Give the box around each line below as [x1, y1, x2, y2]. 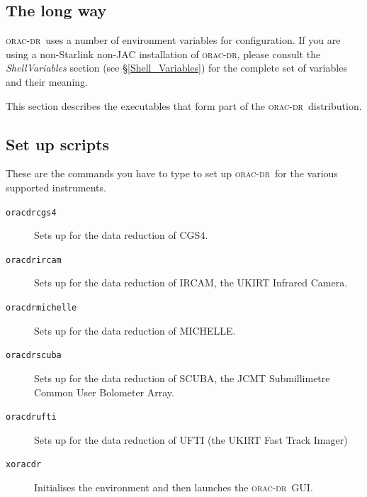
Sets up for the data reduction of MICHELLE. [34, 323, 236, 337]
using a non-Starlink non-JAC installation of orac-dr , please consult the [6, 46, 321, 61]
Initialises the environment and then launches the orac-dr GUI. [34, 480, 313, 495]
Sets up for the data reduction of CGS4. [34, 228, 208, 242]
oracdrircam [6, 255, 62, 265]
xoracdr [6, 459, 42, 470]
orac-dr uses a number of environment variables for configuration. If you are [6, 33, 341, 48]
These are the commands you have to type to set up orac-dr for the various [6, 166, 338, 181]
